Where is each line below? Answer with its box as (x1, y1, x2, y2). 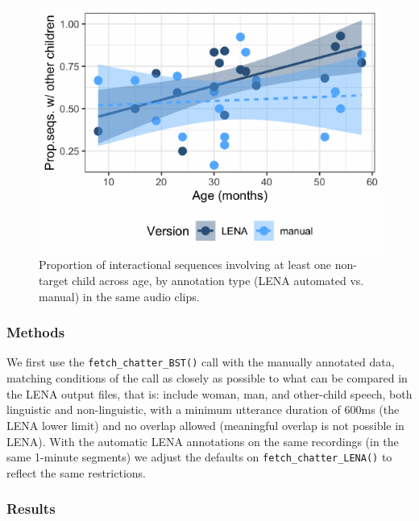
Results (6, 498, 56, 519)
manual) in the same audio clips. (39, 287, 200, 304)
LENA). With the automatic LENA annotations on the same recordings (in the (6, 432, 399, 449)
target (39, 272, 68, 289)
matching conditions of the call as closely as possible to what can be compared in (6, 370, 408, 387)
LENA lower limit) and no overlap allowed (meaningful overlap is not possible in (6, 416, 404, 433)
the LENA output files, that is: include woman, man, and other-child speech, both (6, 385, 413, 402)
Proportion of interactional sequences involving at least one (39, 256, 332, 273)
